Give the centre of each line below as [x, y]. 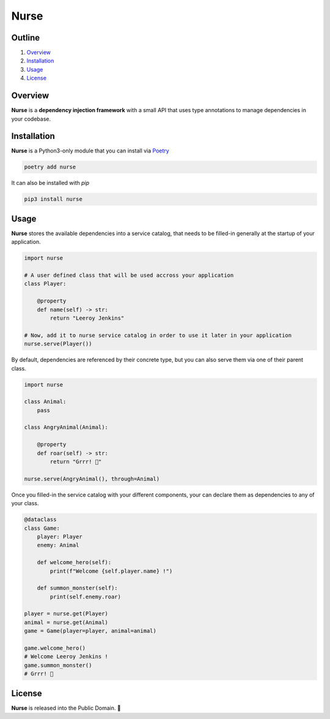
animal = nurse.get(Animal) [66, 622]
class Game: [42, 528]
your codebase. [31, 119]
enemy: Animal [58, 545]
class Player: [45, 284]
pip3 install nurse [53, 199]
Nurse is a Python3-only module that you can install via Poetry [90, 151]
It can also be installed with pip [50, 183]
